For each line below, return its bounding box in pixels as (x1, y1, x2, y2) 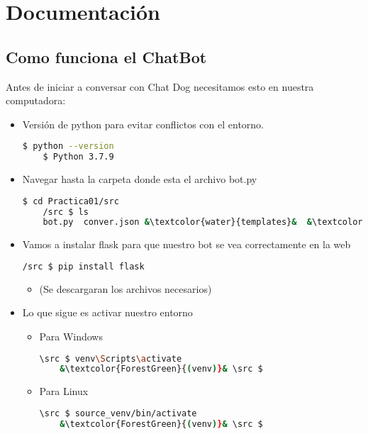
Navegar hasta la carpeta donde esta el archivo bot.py (22, 172, 257, 187)
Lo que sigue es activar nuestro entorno (22, 305, 193, 320)
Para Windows (39, 328, 103, 343)
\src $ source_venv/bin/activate (39, 408, 197, 418)
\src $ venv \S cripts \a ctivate (39, 353, 182, 364)
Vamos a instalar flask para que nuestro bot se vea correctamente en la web (22, 237, 351, 252)
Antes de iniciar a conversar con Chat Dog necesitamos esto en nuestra (6, 79, 314, 94)
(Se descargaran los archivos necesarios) (39, 281, 212, 296)
